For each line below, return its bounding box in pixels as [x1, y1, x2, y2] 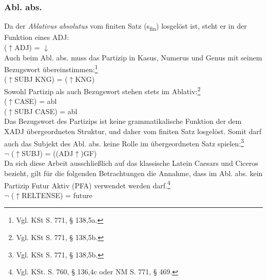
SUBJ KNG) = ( [14, 74, 68, 84]
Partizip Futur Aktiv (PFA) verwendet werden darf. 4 [4, 178, 170, 190]
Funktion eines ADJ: [4, 32, 69, 42]
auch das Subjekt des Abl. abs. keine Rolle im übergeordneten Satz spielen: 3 [4, 136, 244, 148]
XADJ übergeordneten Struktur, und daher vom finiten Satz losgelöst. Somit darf [4, 126, 261, 136]
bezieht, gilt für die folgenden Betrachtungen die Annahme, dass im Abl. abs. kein [4, 168, 263, 179]
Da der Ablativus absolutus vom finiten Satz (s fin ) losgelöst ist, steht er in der [4, 20, 247, 33]
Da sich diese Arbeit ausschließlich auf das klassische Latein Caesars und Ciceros [4, 158, 258, 168]
